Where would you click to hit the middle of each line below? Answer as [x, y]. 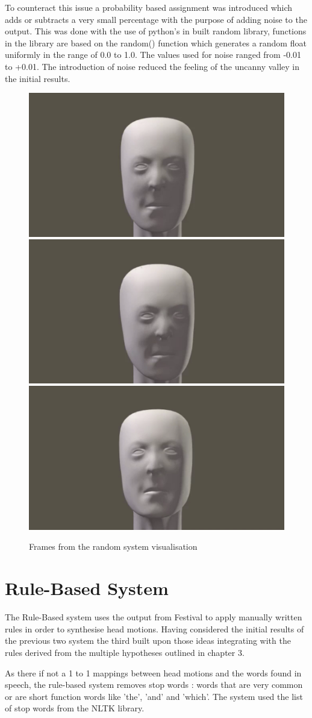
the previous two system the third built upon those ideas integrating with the [148, 641]
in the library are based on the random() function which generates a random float [156, 43]
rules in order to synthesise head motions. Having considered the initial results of [154, 628]
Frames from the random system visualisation [113, 546]
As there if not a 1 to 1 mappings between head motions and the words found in [153, 672]
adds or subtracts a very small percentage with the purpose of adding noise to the [156, 19]
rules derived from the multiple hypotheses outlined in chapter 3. [125, 652]
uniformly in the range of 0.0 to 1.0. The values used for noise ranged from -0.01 [153, 55]
